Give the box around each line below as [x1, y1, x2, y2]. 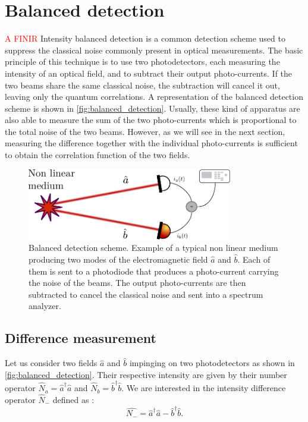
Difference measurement [5, 329, 156, 347]
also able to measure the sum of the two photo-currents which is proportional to [5, 114, 297, 126]
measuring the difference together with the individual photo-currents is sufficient [5, 137, 298, 149]
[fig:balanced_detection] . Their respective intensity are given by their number [5, 368, 287, 380]
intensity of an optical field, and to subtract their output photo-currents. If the [5, 67, 293, 79]
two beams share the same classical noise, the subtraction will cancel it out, [5, 78, 280, 91]
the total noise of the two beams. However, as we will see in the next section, [5, 125, 285, 137]
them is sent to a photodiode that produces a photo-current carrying [29, 264, 279, 277]
